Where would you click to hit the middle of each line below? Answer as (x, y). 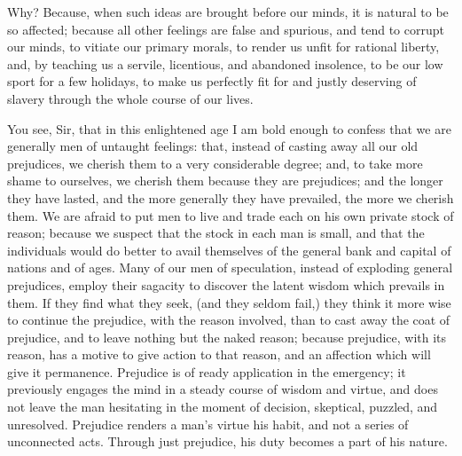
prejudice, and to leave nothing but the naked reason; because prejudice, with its (227, 337)
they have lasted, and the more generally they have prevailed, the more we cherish (231, 197)
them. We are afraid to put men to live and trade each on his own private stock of (231, 215)
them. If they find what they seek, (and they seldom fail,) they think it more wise (229, 302)
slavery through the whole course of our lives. (130, 98)
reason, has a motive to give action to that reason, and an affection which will (219, 354)
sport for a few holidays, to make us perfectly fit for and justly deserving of (212, 81)
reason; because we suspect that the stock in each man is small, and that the (216, 233)
